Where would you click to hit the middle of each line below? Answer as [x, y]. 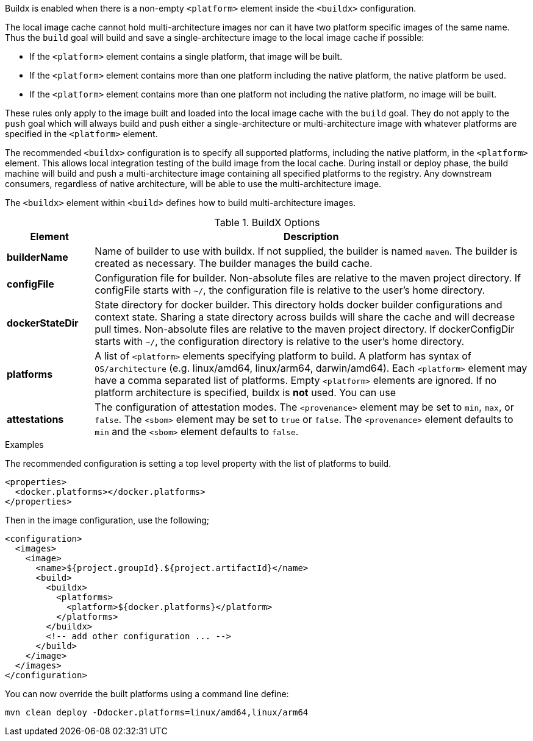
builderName [38, 257]
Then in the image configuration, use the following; [107, 520]
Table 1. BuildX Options [267, 222]
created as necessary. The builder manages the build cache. [234, 263]
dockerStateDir [43, 323]
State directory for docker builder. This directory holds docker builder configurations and [299, 305]
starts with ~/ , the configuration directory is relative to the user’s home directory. [280, 341]
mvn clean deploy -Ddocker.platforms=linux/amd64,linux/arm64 [157, 712]
